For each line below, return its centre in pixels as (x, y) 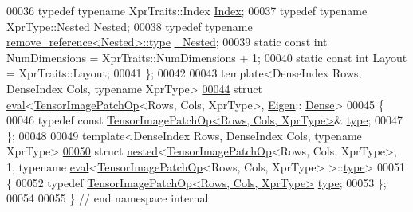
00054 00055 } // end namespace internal (108, 198)
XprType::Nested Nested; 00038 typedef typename (130, 26)
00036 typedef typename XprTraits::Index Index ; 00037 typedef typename (187, 10)
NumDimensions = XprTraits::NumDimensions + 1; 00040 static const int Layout (207, 57)
